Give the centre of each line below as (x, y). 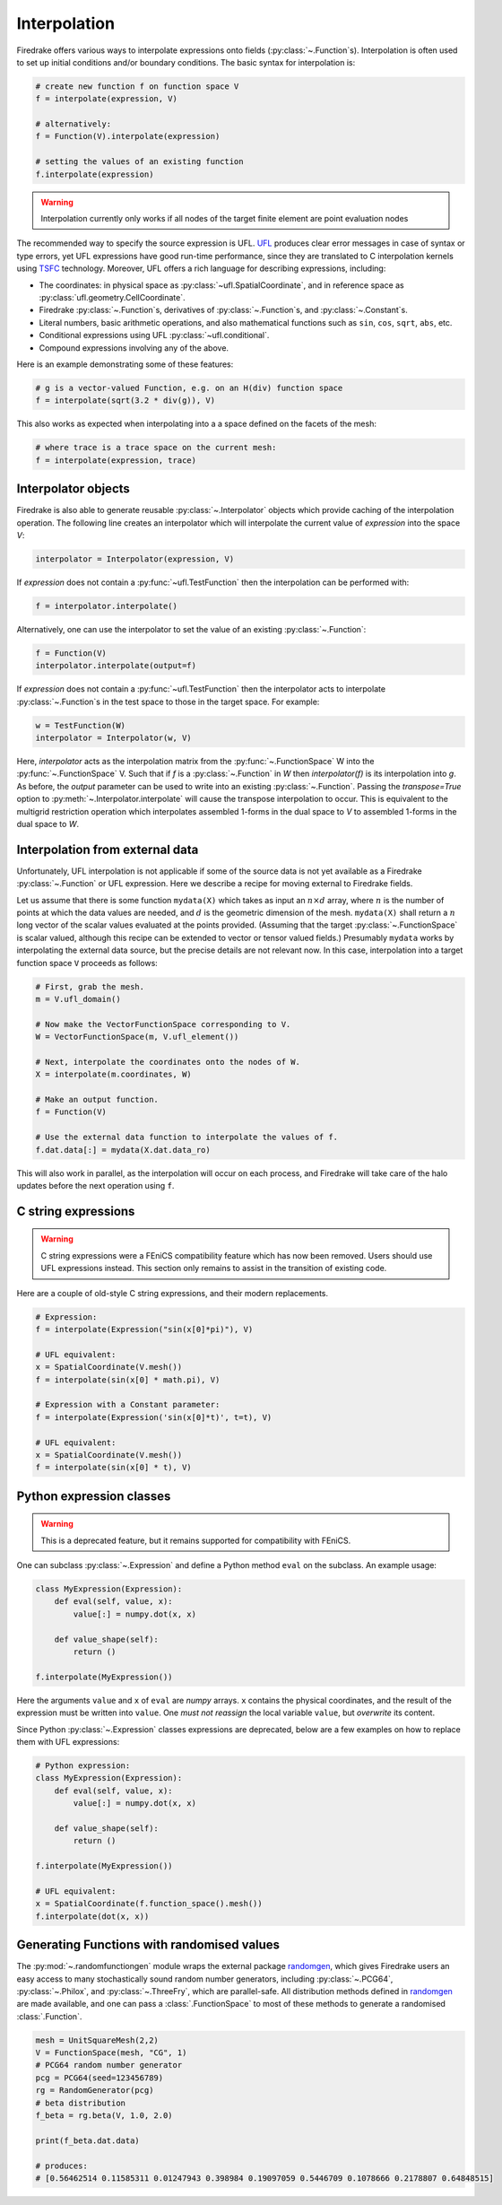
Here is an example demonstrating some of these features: (125, 364)
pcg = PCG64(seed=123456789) (100, 2078)
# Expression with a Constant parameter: (128, 1405)
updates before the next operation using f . (95, 1186)
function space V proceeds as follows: (87, 963)
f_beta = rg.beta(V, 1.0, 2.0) (104, 2116)
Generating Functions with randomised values (148, 1945)
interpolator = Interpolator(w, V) (113, 738)
